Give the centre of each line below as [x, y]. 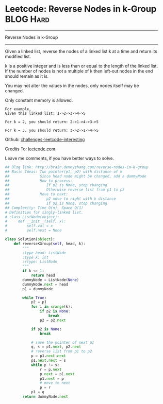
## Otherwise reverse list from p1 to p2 [65, 190]
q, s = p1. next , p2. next [56, 347]
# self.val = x [29, 226]
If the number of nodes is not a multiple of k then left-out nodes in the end [79, 71]
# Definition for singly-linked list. [44, 212]
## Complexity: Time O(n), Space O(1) [44, 208]
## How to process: [39, 181]
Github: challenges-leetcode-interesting [45, 139]
